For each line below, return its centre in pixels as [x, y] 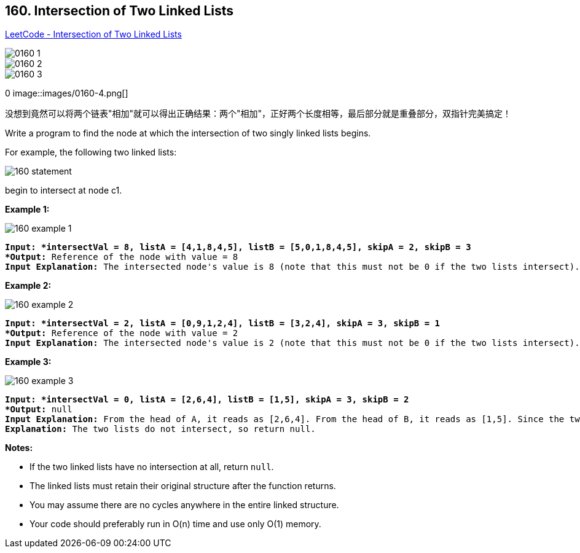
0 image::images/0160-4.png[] [67, 93]
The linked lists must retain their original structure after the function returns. [183, 486]
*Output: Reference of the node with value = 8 [122, 257]
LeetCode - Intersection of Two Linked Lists [93, 34]
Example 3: [28, 362]
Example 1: [27, 210]
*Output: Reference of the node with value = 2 [122, 333]
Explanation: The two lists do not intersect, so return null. [160, 429]
